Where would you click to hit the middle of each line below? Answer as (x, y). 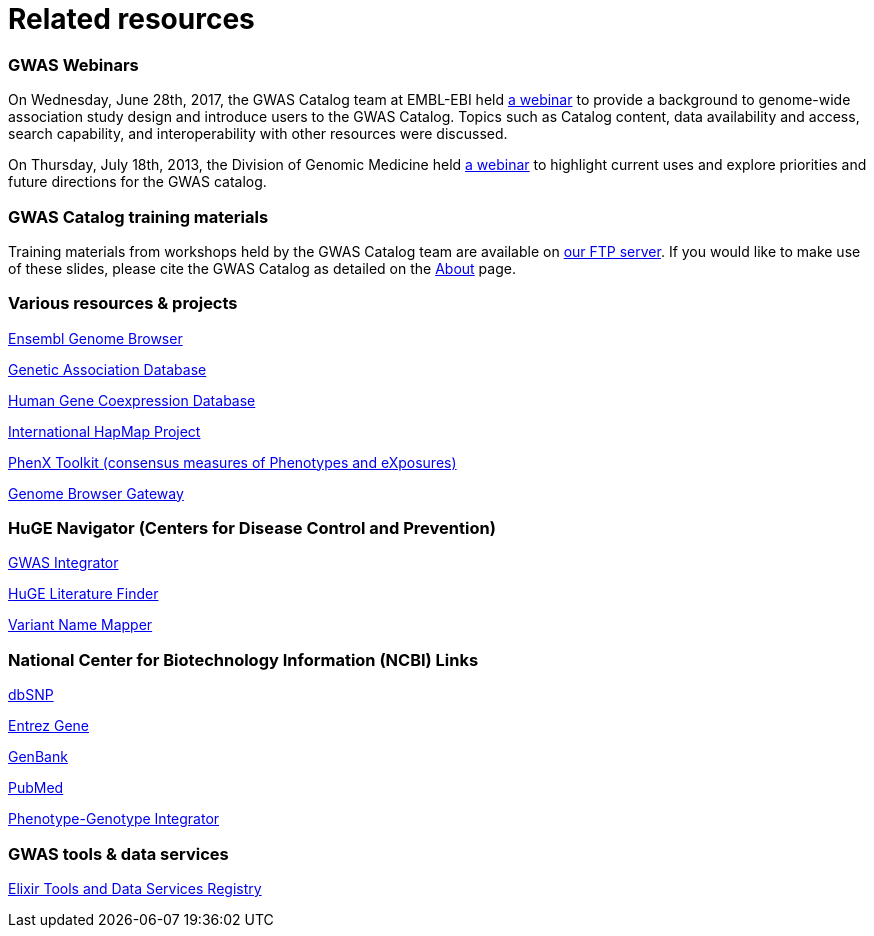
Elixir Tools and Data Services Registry (135, 888)
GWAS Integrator (63, 563)
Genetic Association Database (107, 369)
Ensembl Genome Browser (95, 338)
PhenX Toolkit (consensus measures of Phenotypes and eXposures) (232, 462)
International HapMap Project (104, 431)
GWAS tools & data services (118, 853)
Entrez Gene (48, 726)
